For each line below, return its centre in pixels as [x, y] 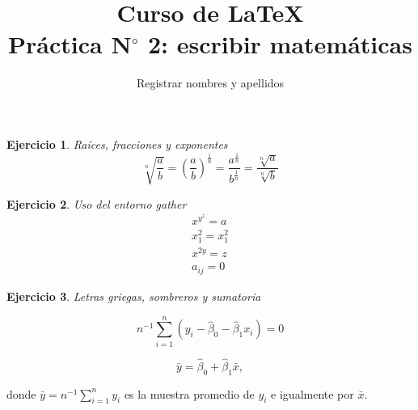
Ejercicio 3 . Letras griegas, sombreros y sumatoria [134, 296]
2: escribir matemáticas [280, 44]
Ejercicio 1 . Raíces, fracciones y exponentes [117, 144]
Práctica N [70, 44]
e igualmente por [312, 393]
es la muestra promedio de [189, 393]
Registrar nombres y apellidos [210, 83]
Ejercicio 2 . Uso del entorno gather [97, 203]
